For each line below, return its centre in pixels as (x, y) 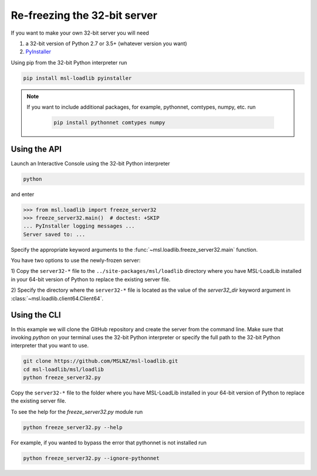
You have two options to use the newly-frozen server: (76, 261)
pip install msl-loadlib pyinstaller (77, 78)
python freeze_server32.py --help (73, 427)
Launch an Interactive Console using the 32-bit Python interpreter (90, 163)
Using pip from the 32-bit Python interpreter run (69, 62)
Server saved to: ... (54, 234)
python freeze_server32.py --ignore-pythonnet (91, 458)
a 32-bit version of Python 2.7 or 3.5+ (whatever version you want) (106, 43)
